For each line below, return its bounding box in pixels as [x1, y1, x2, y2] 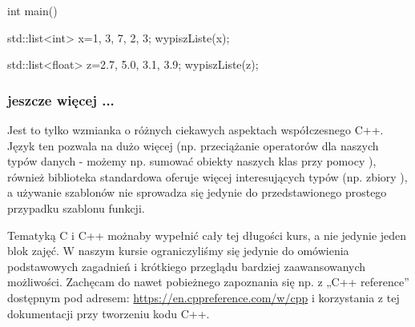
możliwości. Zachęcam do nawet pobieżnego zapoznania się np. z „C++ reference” [7, 273, 409, 290]
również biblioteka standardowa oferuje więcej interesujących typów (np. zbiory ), [7, 168, 408, 185]
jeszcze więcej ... [7, 90, 115, 110]
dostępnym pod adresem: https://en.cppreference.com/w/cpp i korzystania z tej [7, 289, 400, 305]
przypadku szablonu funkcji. [7, 199, 145, 216]
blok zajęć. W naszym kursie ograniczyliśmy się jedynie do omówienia [7, 242, 349, 259]
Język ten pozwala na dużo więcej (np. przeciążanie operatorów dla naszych [7, 137, 379, 154]
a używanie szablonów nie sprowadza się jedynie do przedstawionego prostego [7, 184, 387, 201]
